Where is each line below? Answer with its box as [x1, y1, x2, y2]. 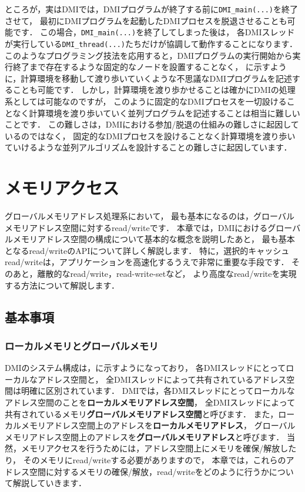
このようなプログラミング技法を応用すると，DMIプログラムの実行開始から [5, 49, 293, 61]
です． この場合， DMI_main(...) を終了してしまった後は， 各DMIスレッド [12, 26, 295, 38]
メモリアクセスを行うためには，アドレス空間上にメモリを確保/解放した [21, 442, 297, 454]
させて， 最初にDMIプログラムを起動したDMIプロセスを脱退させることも [5, 14, 287, 26]
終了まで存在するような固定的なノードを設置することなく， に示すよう [12, 61, 287, 73]
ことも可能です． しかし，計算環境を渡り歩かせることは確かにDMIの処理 [12, 83, 296, 96]
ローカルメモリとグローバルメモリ [5, 338, 159, 353]
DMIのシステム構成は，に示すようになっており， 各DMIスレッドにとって [5, 362, 286, 374]
